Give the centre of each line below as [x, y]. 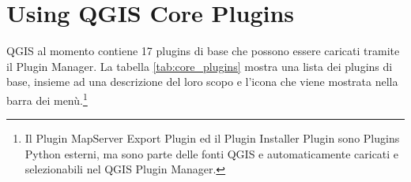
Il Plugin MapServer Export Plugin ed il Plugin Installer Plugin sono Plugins [212, 138]
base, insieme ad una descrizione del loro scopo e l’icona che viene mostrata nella [202, 82]
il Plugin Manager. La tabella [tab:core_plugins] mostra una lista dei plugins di [200, 66]
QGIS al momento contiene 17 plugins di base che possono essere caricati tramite [203, 51]
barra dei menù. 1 [47, 98]
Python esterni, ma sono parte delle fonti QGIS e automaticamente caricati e [212, 153]
